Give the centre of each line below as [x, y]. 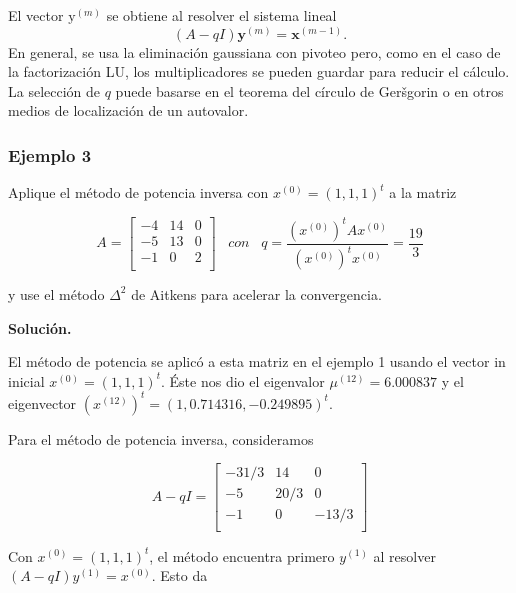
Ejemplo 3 [50, 154]
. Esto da [179, 575]
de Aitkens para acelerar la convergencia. [256, 293]
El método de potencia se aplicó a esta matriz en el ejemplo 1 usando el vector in [257, 361]
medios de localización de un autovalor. [128, 110]
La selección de [54, 90]
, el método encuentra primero [242, 555]
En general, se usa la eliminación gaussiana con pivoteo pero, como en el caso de [254, 51]
